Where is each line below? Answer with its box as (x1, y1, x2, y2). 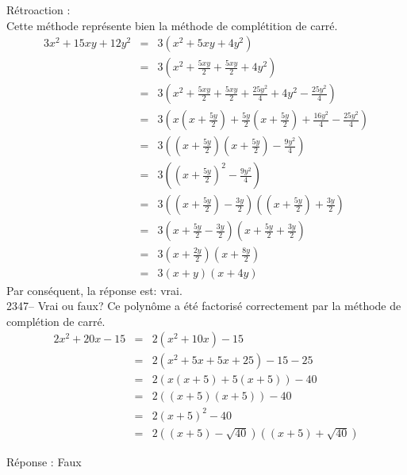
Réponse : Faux (6, 453, 82, 469)
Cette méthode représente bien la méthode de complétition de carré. (6, 17, 338, 33)
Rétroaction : (6, 2, 71, 17)
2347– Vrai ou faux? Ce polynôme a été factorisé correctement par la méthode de (6, 297, 401, 314)
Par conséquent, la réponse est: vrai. (6, 282, 182, 298)
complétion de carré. (6, 312, 106, 329)
